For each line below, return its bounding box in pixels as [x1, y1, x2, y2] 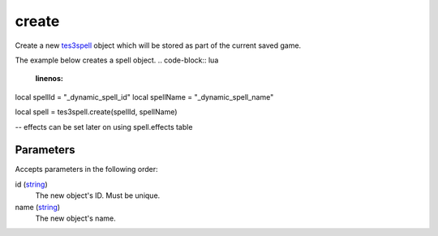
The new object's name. [35, 213, 117, 223]
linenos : [35, 74, 64, 84]
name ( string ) [15, 202, 61, 212]
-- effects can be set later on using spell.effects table [15, 122, 193, 131]
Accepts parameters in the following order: [15, 165, 158, 174]
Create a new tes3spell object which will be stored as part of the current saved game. [15, 41, 302, 50]
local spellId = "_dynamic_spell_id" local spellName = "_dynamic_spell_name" [15, 92, 274, 101]
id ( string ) [15, 179, 48, 189]
